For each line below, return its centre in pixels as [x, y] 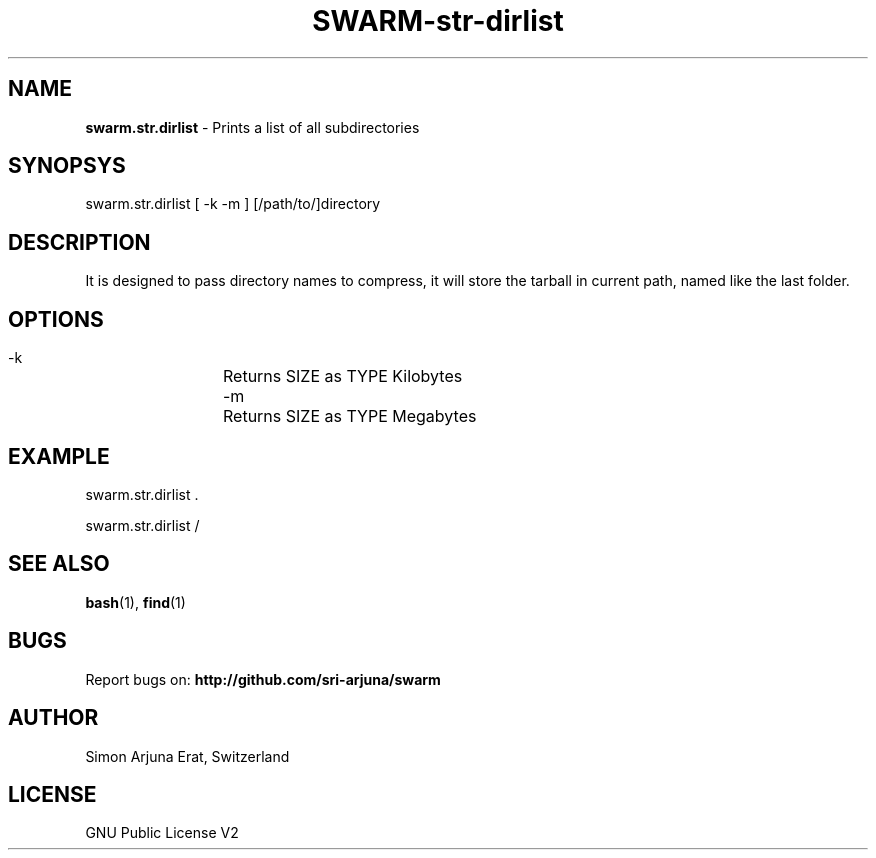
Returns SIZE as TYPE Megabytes [350, 416]
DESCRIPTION [79, 242]
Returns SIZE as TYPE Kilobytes [343, 376]
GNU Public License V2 [162, 833]
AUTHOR [53, 718]
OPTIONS [56, 319]
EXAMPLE [59, 456]
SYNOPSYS [67, 166]
